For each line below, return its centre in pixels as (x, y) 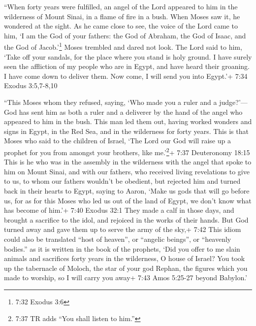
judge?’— (233, 102)
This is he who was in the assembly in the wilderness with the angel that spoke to (128, 162)
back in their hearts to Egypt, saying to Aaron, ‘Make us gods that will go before (127, 191)
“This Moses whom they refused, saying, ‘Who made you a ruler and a (111, 102)
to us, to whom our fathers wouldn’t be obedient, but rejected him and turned (122, 181)
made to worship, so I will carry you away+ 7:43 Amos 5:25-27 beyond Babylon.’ (126, 277)
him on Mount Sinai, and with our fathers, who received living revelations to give (127, 171)
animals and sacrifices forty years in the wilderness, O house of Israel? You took (125, 258)
